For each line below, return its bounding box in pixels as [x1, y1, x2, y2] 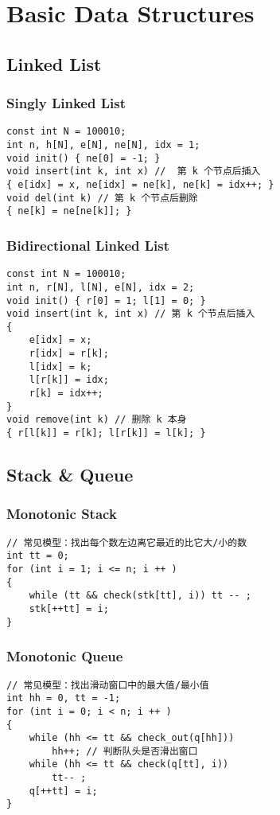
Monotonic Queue [6, 646, 123, 666]
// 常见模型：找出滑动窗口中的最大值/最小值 [6, 679, 209, 691]
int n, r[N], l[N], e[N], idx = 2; [6, 281, 195, 293]
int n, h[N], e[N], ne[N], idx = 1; [6, 139, 200, 151]
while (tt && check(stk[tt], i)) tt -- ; [29, 590, 251, 602]
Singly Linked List [6, 93, 126, 113]
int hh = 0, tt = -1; [6, 692, 121, 704]
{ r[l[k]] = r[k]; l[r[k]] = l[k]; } [6, 427, 206, 439]
